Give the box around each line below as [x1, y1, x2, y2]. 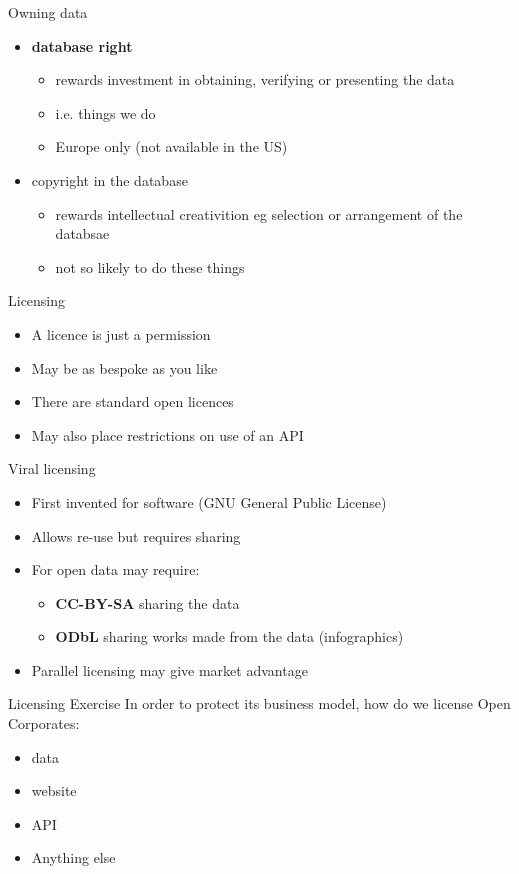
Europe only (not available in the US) [55, 136, 288, 157]
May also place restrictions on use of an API [31, 424, 304, 445]
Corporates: [8, 713, 80, 734]
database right [31, 35, 133, 56]
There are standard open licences [31, 391, 234, 412]
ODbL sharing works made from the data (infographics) [55, 626, 404, 647]
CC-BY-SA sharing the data [55, 592, 240, 613]
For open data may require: [31, 559, 200, 580]
